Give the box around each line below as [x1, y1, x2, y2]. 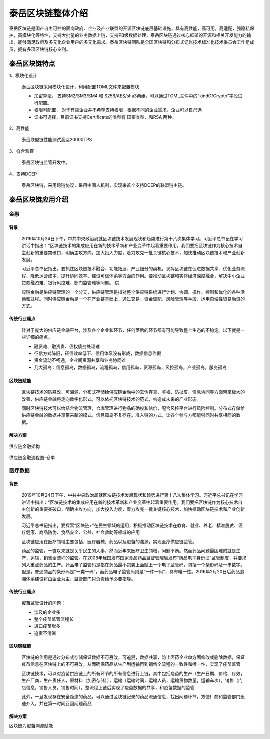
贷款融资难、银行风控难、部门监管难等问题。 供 [21, 280, 119, 286]
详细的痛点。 [25, 334, 52, 340]
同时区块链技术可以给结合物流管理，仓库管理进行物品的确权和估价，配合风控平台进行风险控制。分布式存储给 [21, 405, 245, 411]
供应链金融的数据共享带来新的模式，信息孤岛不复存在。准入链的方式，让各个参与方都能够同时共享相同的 [21, 412, 236, 418]
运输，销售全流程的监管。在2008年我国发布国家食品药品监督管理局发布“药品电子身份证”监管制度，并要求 [30, 555, 247, 561]
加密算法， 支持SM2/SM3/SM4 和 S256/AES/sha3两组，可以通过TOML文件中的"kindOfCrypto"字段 [34, 93, 238, 99]
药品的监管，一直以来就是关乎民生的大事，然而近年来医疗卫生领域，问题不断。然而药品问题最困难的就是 [21, 548, 236, 554]
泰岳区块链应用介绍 [9, 195, 68, 204]
